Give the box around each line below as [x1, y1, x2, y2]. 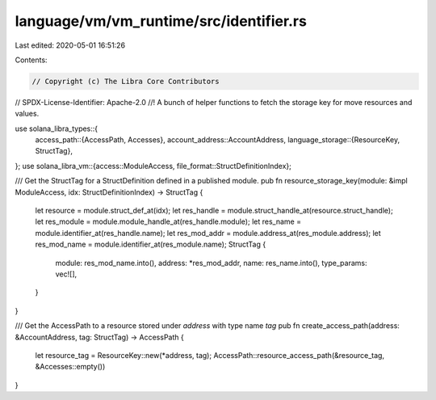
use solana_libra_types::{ [15, 124, 99, 133]
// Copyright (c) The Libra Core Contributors [31, 77, 220, 86]
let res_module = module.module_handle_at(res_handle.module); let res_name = [35, 217, 302, 226]
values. [15, 109, 40, 119]
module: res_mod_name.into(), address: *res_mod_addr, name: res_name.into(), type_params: [55, 258, 367, 267]
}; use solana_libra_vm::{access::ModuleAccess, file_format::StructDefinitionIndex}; [15, 161, 292, 171]
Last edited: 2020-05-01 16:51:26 [15, 40, 125, 50]
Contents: [15, 55, 48, 65]
